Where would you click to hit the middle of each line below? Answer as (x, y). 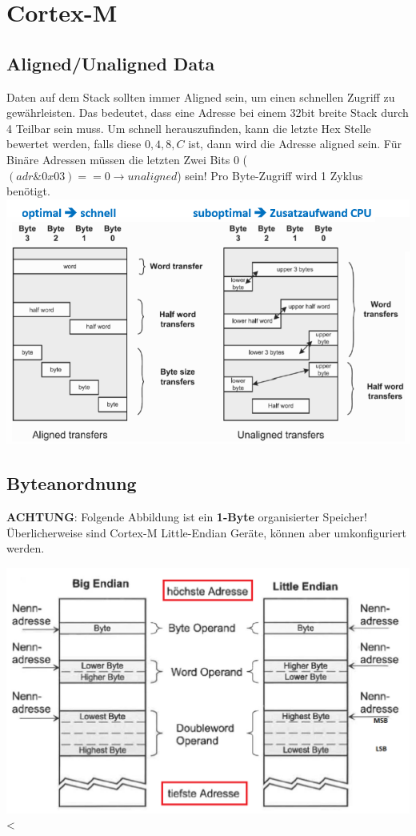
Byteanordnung (72, 483)
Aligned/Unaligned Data (111, 63)
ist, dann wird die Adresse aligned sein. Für (295, 144)
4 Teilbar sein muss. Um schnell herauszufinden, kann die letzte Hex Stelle (189, 128)
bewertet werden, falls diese (74, 144)
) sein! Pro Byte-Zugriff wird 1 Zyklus (270, 175)
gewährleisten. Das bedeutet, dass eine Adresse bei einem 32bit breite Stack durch (208, 113)
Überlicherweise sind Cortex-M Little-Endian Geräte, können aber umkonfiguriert (206, 532)
